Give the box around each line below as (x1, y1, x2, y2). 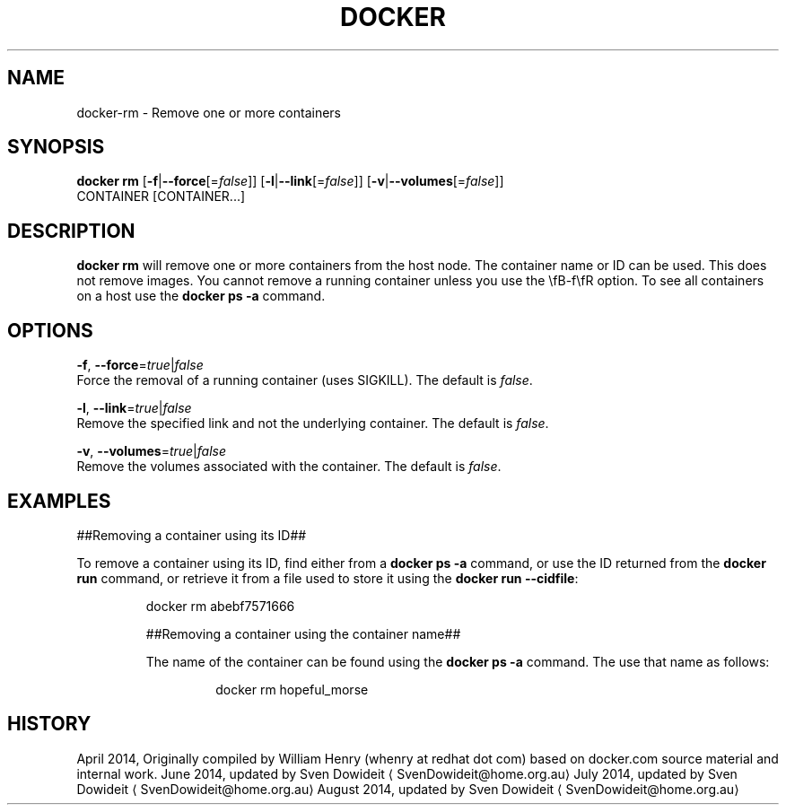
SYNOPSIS (7, 135, 105, 159)
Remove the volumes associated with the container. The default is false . (76, 458, 502, 475)
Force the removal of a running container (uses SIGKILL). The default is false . (76, 372, 533, 389)
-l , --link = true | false (76, 400, 192, 416)
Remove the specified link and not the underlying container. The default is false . (76, 415, 549, 432)
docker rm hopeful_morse (215, 681, 369, 697)
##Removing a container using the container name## (145, 625, 461, 642)
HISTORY (7, 712, 92, 736)
